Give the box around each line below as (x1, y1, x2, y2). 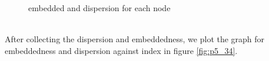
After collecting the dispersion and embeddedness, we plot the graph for (5, 33, 265, 45)
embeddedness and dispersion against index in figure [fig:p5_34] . (5, 44, 238, 56)
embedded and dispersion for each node (28, 2, 171, 13)
